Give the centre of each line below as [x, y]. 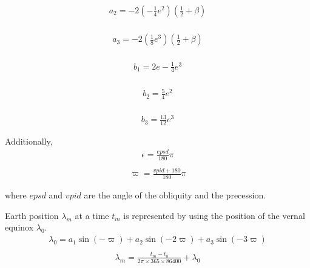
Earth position [32, 215]
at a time [92, 215]
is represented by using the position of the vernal [214, 215]
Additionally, [29, 141]
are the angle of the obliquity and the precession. [175, 195]
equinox [19, 227]
